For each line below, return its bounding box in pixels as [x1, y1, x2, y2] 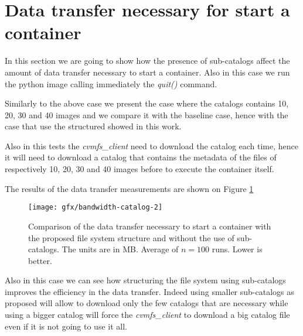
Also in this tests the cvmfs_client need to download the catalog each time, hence [5, 139, 299, 152]
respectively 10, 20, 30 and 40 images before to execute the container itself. [5, 163, 274, 175]
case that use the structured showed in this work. [5, 120, 182, 132]
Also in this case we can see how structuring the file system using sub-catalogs [5, 274, 286, 286]
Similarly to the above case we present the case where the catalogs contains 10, [5, 97, 289, 109]
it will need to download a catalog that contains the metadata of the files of [5, 151, 277, 163]
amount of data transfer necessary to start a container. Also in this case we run [5, 66, 290, 78]
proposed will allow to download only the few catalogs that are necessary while [5, 297, 288, 309]
